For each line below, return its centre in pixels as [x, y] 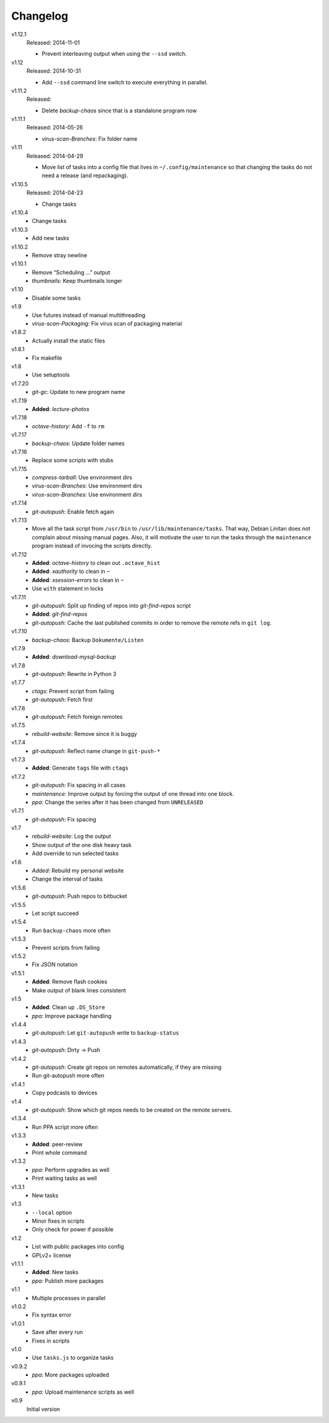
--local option [52, 1212]
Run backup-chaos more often [71, 930]
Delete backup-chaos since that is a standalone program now [119, 111]
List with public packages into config [78, 1246]
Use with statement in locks [68, 589]
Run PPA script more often [65, 1127]
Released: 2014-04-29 [55, 156]
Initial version [43, 1409]
